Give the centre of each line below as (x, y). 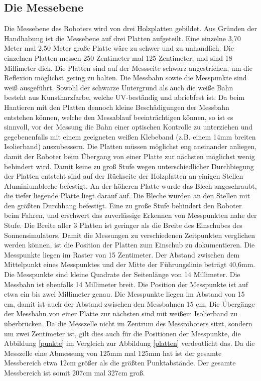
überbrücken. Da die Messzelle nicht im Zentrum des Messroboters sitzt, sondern (128, 324)
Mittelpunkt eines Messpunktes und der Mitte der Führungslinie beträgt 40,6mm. (130, 264)
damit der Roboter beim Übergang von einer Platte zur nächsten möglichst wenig (129, 156)
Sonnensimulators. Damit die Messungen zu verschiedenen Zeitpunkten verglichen (130, 235)
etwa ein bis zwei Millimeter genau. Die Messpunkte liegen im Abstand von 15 (124, 294)
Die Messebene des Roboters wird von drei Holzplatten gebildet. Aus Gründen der (130, 28)
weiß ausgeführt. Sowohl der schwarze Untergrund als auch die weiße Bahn (119, 87)
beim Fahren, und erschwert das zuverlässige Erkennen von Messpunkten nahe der (130, 215)
